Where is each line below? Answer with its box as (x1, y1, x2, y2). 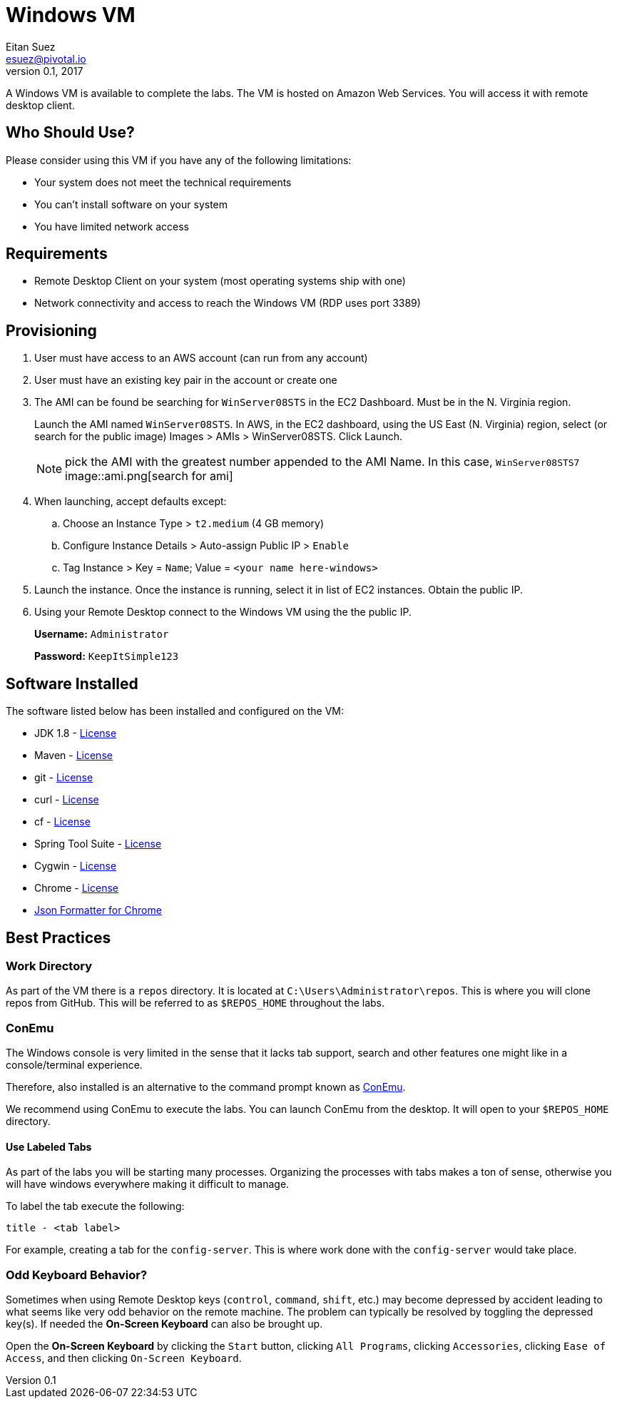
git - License (34, 771, 93, 784)
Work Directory (6, 958, 92, 973)
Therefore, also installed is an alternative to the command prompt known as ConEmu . (6, 1081, 406, 1094)
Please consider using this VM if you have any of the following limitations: (6, 153, 352, 166)
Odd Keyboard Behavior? (6, 1267, 148, 1282)
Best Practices (6, 928, 111, 947)
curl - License (34, 793, 99, 806)
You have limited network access (34, 220, 189, 233)
